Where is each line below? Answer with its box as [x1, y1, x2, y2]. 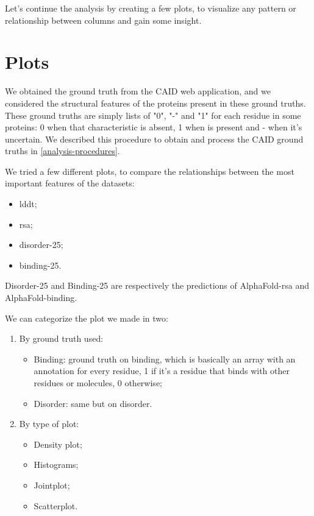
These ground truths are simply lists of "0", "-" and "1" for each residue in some [5, 108, 301, 121]
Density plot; [34, 437, 82, 450]
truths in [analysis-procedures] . [5, 144, 120, 157]
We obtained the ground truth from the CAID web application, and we [5, 85, 271, 97]
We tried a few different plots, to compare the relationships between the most [5, 164, 294, 177]
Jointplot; [34, 478, 70, 491]
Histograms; [34, 458, 79, 471]
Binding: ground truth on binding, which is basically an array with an [34, 352, 296, 365]
